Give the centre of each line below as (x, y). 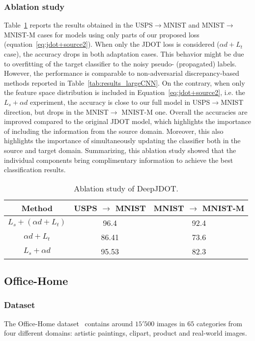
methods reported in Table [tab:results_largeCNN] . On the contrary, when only (125, 82)
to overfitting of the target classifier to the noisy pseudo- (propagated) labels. (120, 63)
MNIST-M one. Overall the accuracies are (184, 111)
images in (171, 323)
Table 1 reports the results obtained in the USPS (78, 25)
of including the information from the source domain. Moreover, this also (114, 131)
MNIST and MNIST (194, 25)
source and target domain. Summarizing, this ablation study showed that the (120, 150)
